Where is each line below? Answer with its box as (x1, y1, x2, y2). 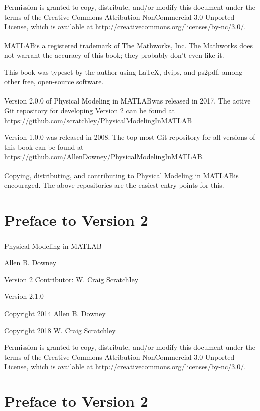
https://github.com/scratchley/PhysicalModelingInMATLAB (4, 115, 192, 125)
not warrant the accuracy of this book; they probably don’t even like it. (4, 50, 224, 60)
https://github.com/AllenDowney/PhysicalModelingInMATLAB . (4, 151, 204, 162)
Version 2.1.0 (4, 291, 44, 301)
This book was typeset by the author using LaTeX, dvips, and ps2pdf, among (4, 66, 243, 77)
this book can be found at (4, 141, 84, 152)
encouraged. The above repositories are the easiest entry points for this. (4, 180, 224, 190)
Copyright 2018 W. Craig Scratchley (4, 325, 116, 335)
